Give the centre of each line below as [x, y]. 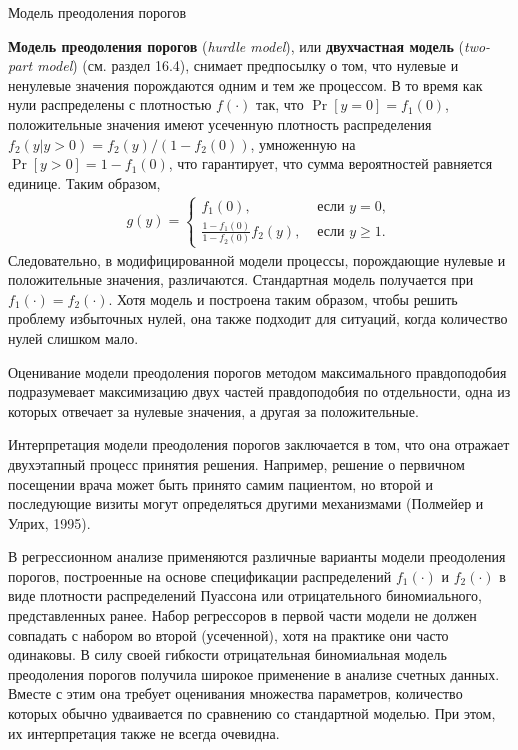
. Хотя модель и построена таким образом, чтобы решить [283, 298]
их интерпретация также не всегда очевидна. [144, 732]
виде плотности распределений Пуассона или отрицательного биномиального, [245, 595]
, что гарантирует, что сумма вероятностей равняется [330, 163]
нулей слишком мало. [73, 337]
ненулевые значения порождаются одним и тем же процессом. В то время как [245, 84]
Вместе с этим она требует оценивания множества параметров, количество [235, 693]
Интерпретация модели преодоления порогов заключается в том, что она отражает [259, 444]
